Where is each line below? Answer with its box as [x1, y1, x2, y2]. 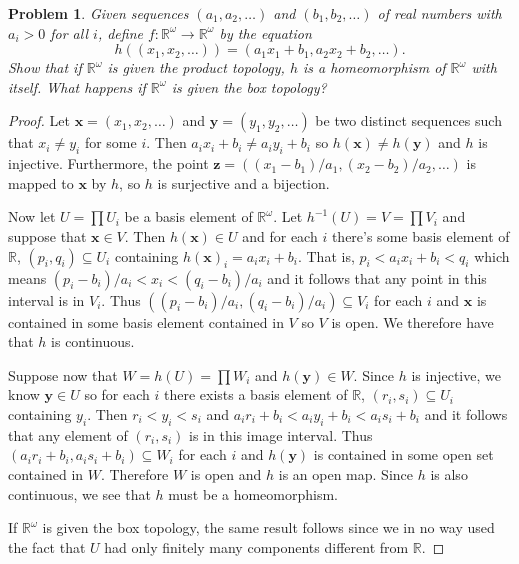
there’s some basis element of [331, 225, 510, 246]
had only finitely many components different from [104, 536, 409, 557]
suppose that [8, 225, 87, 246]
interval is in [8, 289, 85, 310]
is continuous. [51, 331, 135, 352]
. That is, [297, 245, 355, 266]
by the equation [219, 22, 312, 43]
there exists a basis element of [163, 384, 348, 405]
